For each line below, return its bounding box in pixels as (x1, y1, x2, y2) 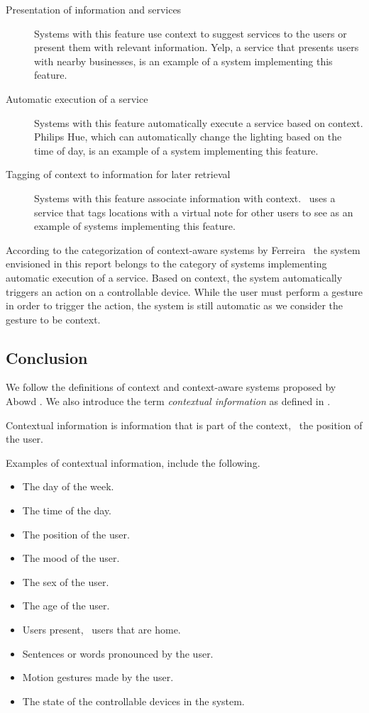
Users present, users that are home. (22, 622, 181, 637)
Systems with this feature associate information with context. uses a (34, 190, 336, 205)
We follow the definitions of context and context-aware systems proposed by (6, 380, 336, 394)
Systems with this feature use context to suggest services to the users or (34, 26, 347, 40)
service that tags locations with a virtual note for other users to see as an (34, 204, 353, 219)
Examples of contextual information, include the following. (6, 455, 260, 470)
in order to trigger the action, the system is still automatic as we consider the (6, 298, 343, 313)
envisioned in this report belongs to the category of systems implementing (6, 256, 327, 271)
